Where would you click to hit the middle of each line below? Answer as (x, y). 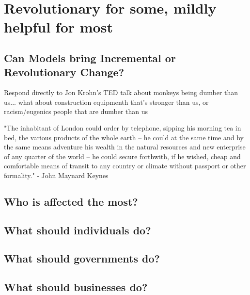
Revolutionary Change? (64, 72)
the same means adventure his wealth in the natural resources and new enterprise (125, 147)
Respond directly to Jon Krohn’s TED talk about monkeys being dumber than (121, 92)
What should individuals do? (78, 230)
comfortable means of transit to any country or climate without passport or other (125, 166)
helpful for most (58, 27)
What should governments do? (82, 258)
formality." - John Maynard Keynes (56, 175)
